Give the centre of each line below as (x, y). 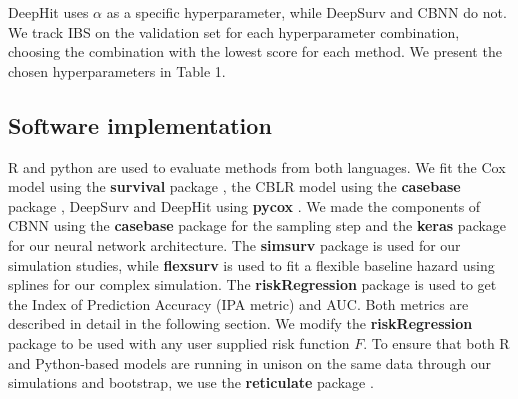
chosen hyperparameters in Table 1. (117, 70)
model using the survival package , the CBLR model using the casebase (234, 186)
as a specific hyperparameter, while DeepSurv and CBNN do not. (306, 12)
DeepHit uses (48, 12)
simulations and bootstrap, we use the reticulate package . (191, 382)
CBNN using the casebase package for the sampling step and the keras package (257, 225)
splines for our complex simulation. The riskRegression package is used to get (252, 284)
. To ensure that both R (436, 342)
